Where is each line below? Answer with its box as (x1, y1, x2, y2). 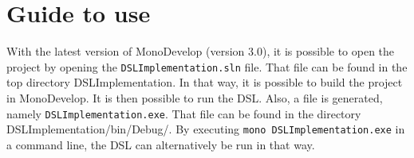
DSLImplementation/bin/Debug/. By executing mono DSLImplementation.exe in (6, 121, 405, 137)
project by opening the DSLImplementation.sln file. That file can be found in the (6, 58, 408, 75)
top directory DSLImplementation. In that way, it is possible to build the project (6, 74, 403, 91)
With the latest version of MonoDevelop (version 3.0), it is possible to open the (6, 43, 395, 60)
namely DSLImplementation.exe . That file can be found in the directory (6, 105, 361, 121)
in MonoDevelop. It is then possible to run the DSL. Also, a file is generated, (6, 89, 383, 106)
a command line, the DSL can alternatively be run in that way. (6, 136, 315, 152)
